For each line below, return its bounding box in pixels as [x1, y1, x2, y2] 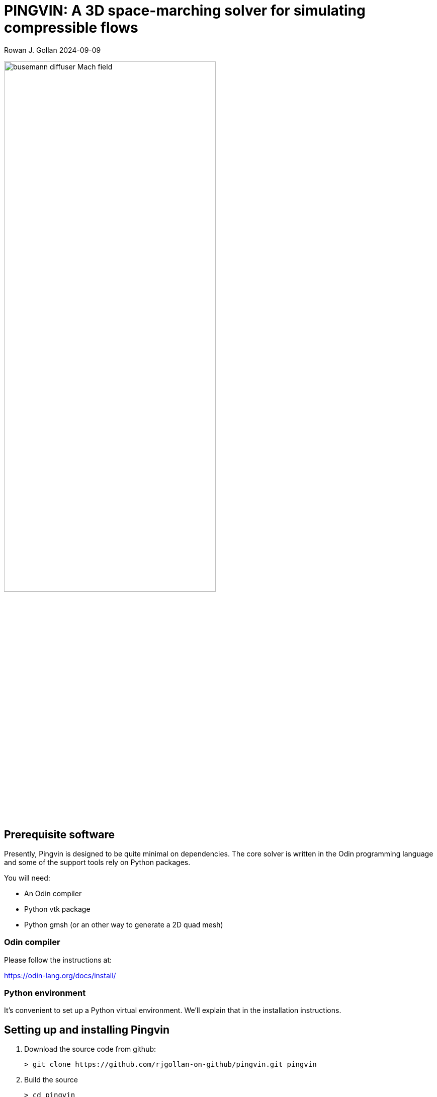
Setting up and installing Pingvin [4, 1023, 170, 1036]
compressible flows [4, 19, 138, 36]
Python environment [4, 988, 86, 998]
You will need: [4, 873, 50, 882]
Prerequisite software [4, 828, 115, 841]
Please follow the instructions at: [4, 955, 112, 964]
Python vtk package [24, 904, 91, 913]
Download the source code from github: [24, 1045, 156, 1054]
